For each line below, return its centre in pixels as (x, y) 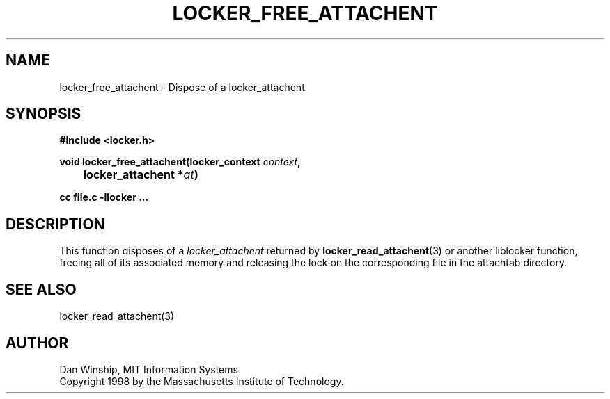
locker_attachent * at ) (141, 175)
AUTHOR (37, 343)
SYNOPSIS (44, 114)
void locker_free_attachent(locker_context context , (180, 162)
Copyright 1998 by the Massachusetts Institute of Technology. (202, 381)
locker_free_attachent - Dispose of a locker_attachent (182, 87)
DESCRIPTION (55, 224)
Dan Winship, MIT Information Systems (149, 369)
